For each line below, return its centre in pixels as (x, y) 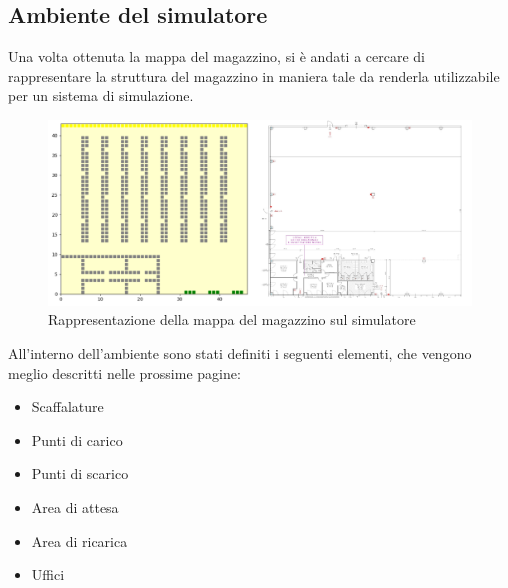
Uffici (48, 574)
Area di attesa (75, 507)
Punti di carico (77, 439)
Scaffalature (67, 406)
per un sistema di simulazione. (101, 95)
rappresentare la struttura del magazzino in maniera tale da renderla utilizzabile (254, 75)
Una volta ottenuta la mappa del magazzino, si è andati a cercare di (217, 56)
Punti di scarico (80, 473)
